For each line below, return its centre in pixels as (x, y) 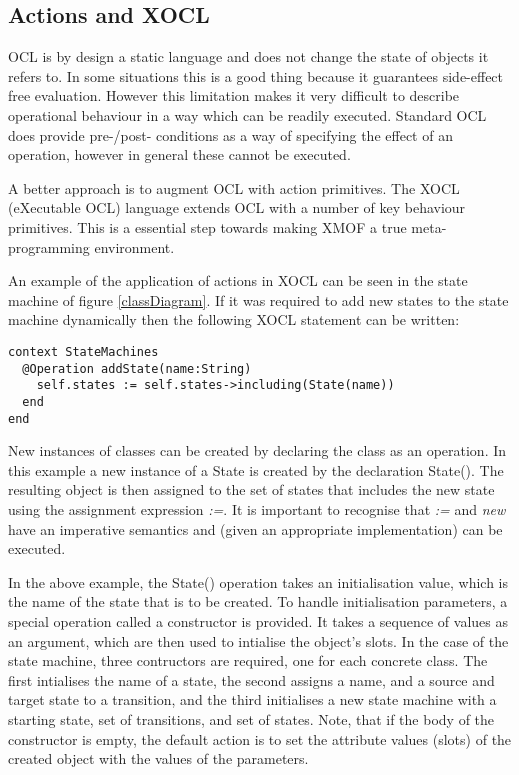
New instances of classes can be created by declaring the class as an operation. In (257, 450)
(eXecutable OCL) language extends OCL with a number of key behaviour (237, 207)
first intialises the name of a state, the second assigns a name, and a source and (251, 679)
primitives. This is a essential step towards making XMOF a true (207, 226)
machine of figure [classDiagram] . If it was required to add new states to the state (258, 299)
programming (49, 246)
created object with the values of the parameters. (158, 758)
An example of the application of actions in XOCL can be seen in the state (238, 280)
